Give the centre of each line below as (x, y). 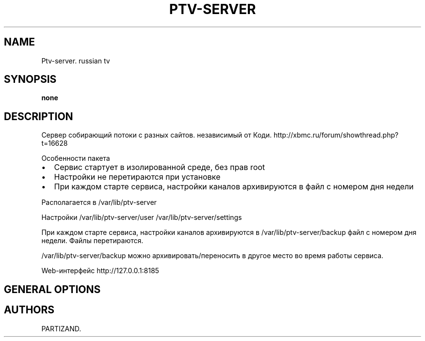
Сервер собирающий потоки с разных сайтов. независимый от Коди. (156, 135)
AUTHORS (29, 310)
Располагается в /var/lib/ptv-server (99, 202)
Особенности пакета (76, 158)
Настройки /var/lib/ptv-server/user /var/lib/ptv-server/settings (142, 217)
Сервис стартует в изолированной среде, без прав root (160, 167)
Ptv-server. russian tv (76, 61)
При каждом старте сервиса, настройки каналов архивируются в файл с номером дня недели (234, 187)
